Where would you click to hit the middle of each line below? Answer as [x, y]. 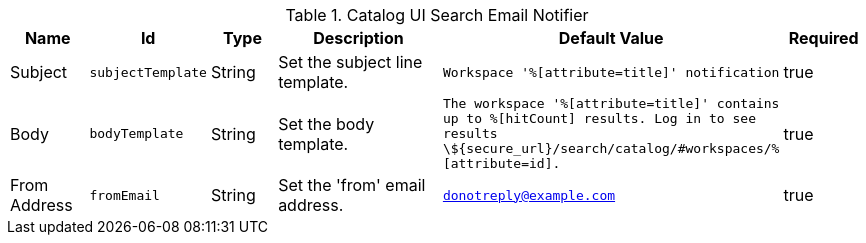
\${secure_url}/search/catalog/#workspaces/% [611, 148]
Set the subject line [350, 62]
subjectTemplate [148, 72]
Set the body [326, 123]
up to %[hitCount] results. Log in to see [599, 118]
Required [823, 38]
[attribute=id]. [501, 163]
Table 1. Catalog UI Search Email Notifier [437, 15]
